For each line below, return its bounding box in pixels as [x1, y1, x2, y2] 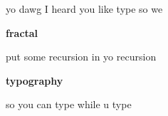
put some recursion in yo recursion [6, 49, 157, 64]
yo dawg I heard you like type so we [6, 1, 163, 16]
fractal [6, 25, 38, 40]
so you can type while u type [6, 97, 132, 112]
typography [6, 73, 63, 88]
